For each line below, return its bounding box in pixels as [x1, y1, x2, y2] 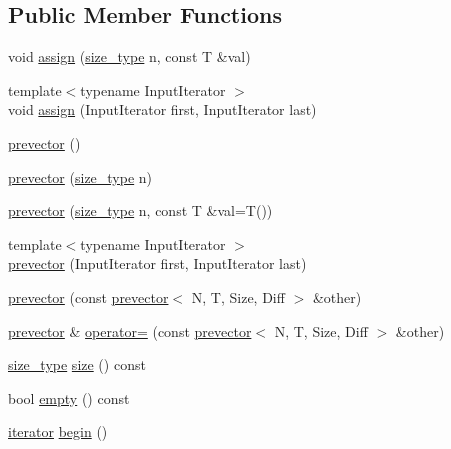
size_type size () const [8, 354, 146, 375]
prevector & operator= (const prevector [8, 320, 252, 341]
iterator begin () [8, 421, 108, 442]
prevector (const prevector [8, 286, 169, 307]
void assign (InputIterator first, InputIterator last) [8, 99, 317, 120]
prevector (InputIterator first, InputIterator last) [8, 253, 307, 274]
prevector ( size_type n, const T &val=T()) [8, 200, 273, 221]
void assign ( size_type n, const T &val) [8, 46, 251, 67]
